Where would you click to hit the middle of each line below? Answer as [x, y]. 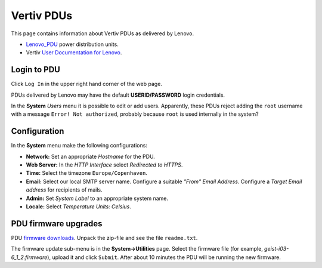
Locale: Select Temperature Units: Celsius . [78, 207]
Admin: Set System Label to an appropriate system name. [97, 198]
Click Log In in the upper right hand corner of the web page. [86, 84]
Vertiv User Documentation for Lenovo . [74, 53]
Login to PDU [36, 70]
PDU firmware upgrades [57, 224]
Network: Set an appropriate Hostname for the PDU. [90, 156]
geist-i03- [277, 249]
